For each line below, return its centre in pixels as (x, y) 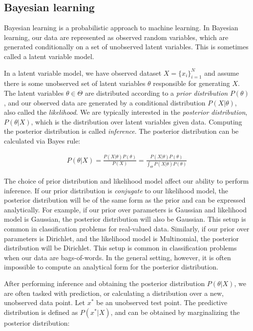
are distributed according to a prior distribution (156, 93)
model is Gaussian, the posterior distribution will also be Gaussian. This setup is (125, 219)
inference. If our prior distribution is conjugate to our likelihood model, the (116, 190)
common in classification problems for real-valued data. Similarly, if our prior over (127, 229)
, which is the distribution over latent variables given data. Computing (137, 121)
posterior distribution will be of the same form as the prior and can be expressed (125, 200)
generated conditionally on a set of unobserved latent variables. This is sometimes (126, 47)
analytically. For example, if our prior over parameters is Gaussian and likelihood (126, 209)
